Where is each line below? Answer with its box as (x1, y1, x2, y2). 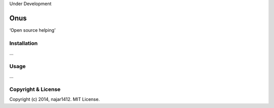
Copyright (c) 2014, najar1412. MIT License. (9, 96, 100, 102)
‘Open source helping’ (9, 27, 56, 33)
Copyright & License (9, 86, 61, 93)
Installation (9, 39, 38, 46)
